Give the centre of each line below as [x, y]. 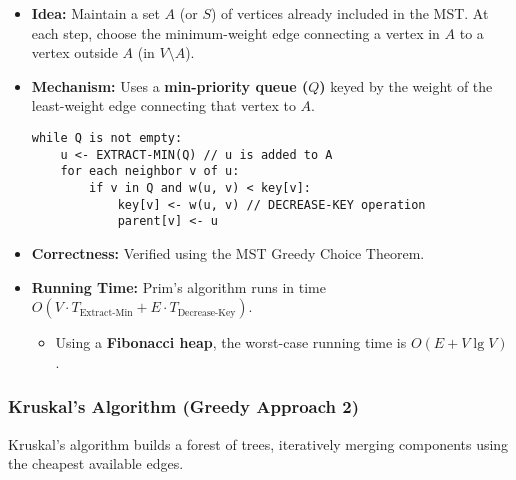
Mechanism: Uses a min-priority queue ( [170, 85]
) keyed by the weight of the [406, 85]
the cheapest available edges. [96, 463]
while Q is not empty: [107, 137]
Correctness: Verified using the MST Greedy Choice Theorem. [228, 252]
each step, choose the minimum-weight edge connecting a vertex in [235, 32]
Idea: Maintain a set [95, 13]
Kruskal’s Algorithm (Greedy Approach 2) [183, 406]
